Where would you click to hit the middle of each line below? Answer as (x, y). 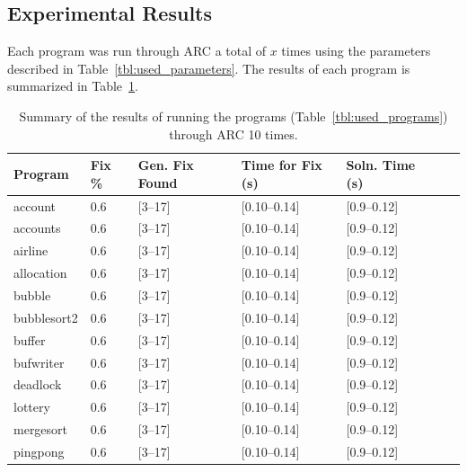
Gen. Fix (166, 165)
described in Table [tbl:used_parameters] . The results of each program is (209, 68)
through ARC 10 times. (233, 134)
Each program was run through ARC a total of (137, 51)
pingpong (39, 451)
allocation (40, 273)
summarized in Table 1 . (73, 86)
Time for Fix (282, 165)
